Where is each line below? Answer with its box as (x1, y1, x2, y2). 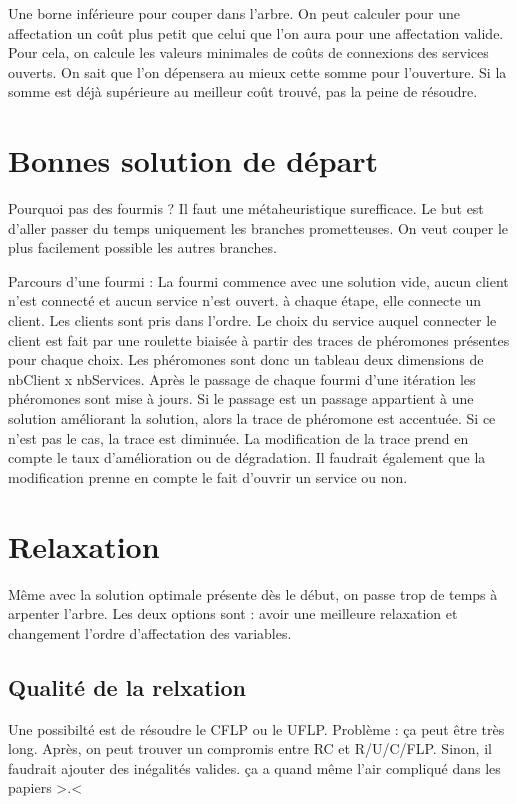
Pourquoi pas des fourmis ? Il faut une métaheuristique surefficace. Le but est (8, 198, 484, 219)
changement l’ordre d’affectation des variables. (8, 622, 292, 643)
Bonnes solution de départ (8, 140, 379, 181)
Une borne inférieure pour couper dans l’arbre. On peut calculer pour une (8, 3, 461, 23)
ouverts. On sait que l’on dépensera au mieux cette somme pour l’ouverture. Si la (8, 61, 507, 82)
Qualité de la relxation (8, 671, 246, 702)
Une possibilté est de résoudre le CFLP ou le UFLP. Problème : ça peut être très (8, 718, 505, 739)
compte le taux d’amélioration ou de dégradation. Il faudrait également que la (8, 447, 486, 468)
